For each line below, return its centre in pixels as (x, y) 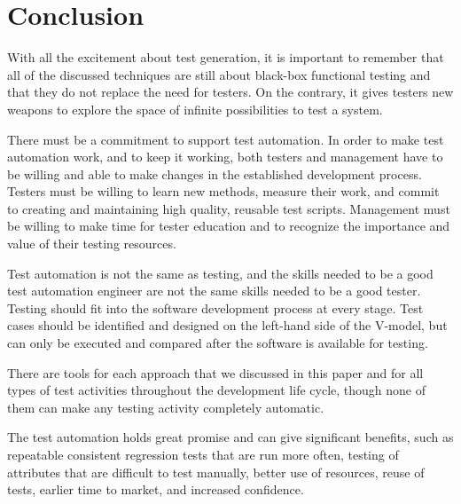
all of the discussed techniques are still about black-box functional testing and (219, 74)
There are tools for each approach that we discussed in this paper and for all (215, 372)
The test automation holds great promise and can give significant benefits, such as (230, 437)
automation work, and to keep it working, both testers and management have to (225, 157)
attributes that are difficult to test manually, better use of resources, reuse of (216, 472)
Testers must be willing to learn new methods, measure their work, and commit (223, 191)
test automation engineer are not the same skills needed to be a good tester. (214, 291)
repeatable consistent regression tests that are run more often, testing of (203, 454)
